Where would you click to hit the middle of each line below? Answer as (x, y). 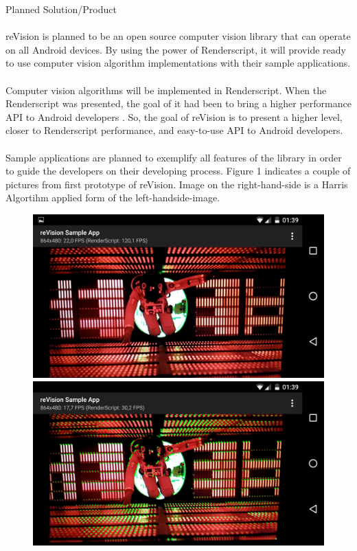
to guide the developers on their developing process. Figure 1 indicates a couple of (178, 171)
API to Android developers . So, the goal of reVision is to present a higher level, (174, 116)
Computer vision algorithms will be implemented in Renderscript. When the (166, 90)
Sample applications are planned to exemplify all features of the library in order (174, 157)
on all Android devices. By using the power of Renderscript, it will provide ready (176, 49)
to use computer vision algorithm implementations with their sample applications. (178, 63)
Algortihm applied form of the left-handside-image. (113, 198)
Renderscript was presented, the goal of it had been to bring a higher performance (178, 103)
